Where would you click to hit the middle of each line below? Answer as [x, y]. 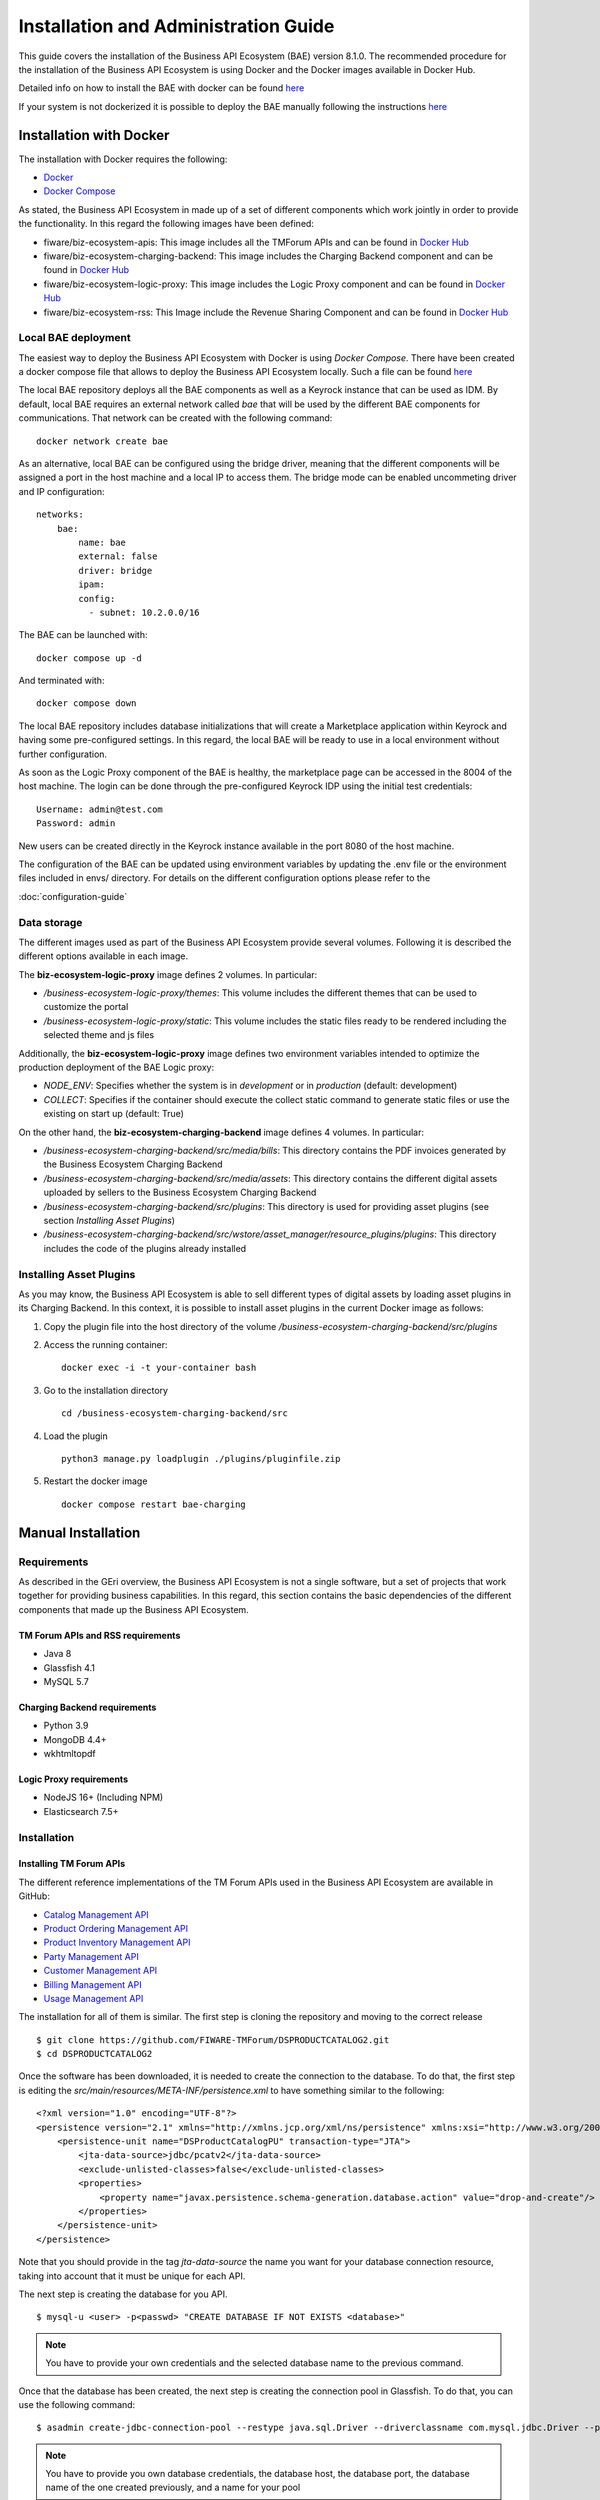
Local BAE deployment [74, 338]
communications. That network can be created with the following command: [175, 418]
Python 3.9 [66, 1726]
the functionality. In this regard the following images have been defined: [166, 224]
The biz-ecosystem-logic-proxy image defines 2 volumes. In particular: [168, 974]
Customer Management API [100, 1971]
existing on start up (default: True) [114, 1114]
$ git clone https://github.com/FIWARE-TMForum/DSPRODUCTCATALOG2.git [213, 2039]
